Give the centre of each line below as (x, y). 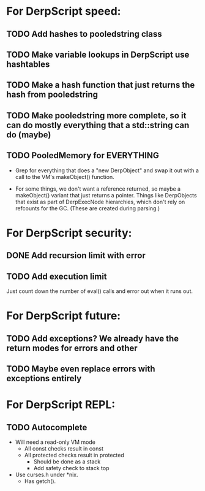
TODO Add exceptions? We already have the (93, 338)
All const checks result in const (64, 448)
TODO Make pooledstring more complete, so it (96, 116)
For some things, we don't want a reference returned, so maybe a (98, 189)
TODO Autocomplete (47, 427)
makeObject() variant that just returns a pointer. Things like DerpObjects (106, 195)
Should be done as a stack (67, 462)
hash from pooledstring (52, 95)
